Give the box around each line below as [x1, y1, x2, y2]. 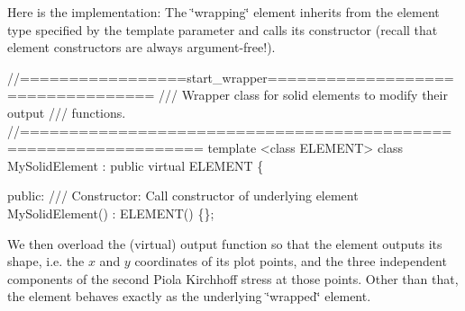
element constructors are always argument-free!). [7, 38, 276, 57]
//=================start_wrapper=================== [7, 67, 454, 86]
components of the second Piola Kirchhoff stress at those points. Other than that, [7, 269, 459, 288]
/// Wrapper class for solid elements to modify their [159, 85, 448, 104]
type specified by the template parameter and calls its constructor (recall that [7, 20, 438, 39]
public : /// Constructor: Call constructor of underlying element [7, 186, 359, 205]
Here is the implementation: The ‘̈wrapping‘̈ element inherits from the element [7, 3, 440, 21]
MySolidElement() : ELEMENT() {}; [7, 203, 214, 222]
